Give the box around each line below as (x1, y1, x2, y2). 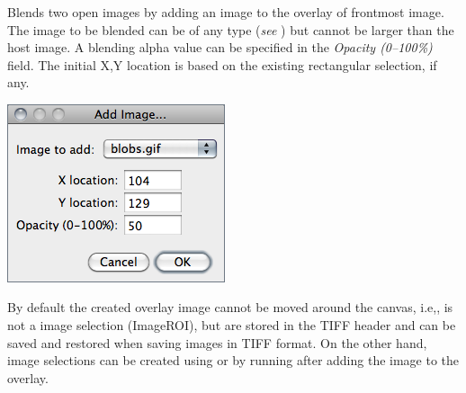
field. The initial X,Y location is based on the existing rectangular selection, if (7, 55, 437, 74)
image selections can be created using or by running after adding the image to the (7, 351, 460, 370)
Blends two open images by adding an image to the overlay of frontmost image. (7, 2, 444, 21)
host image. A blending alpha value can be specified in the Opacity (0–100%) (7, 38, 433, 57)
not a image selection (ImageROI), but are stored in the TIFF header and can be (7, 316, 456, 335)
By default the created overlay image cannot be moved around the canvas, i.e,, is (7, 298, 453, 317)
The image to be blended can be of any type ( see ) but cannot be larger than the (7, 20, 454, 39)
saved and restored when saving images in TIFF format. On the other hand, (7, 333, 427, 352)
